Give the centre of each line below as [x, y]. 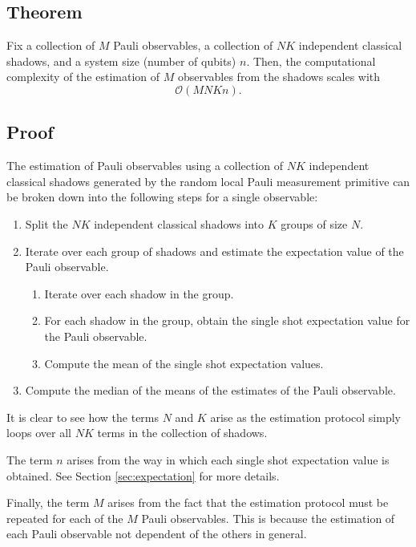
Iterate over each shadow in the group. [139, 293]
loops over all [39, 433]
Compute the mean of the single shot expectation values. [184, 363]
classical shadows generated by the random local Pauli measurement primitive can [208, 181]
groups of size [314, 223]
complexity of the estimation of [83, 77]
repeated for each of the [65, 518]
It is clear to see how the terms [83, 417]
